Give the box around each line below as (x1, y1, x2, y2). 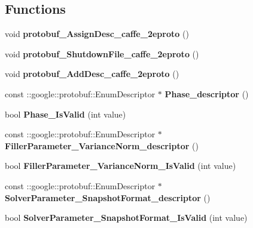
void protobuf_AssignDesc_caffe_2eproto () (5, 27, 189, 40)
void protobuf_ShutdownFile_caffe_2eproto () (5, 47, 199, 60)
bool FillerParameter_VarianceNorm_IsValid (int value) (5, 159, 236, 172)
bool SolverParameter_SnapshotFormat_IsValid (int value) (5, 211, 248, 224)
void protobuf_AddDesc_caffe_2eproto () (5, 67, 179, 80)
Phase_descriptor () (164, 87, 249, 100)
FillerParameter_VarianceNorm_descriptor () (5, 139, 199, 152)
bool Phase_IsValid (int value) (5, 107, 126, 120)
